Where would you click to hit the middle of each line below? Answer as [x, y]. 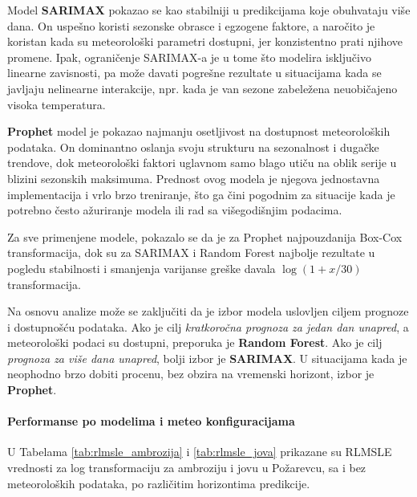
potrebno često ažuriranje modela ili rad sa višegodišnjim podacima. [175, 210]
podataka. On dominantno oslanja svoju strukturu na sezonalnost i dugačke [193, 147]
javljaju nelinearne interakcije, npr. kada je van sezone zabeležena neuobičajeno [202, 88]
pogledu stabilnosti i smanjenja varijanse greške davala [142, 268]
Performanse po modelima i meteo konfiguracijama [151, 421]
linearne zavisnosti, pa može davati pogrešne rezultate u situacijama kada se [194, 73]
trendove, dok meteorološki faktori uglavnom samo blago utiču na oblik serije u [202, 163]
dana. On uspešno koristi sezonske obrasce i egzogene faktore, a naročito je [191, 25]
